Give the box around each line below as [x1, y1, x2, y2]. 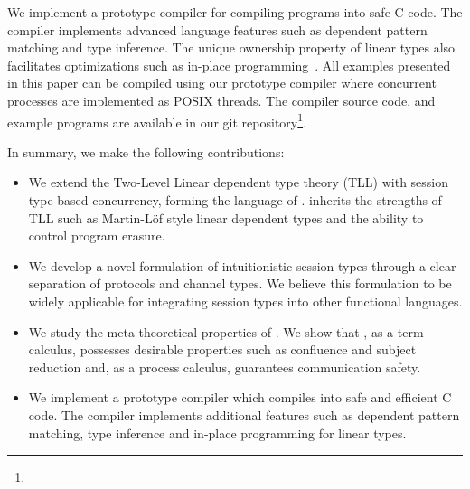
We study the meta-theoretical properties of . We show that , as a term [28, 322, 424, 341]
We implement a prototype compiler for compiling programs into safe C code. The [7, 3, 463, 21]
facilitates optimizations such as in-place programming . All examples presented [7, 55, 451, 74]
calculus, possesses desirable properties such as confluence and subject [28, 340, 417, 359]
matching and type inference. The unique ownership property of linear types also [7, 38, 456, 57]
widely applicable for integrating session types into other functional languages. [28, 291, 463, 310]
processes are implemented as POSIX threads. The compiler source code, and [7, 90, 436, 109]
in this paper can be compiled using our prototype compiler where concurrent [7, 73, 437, 92]
